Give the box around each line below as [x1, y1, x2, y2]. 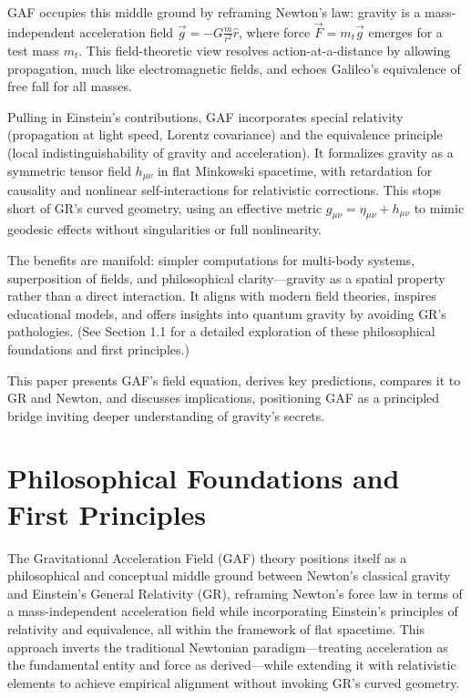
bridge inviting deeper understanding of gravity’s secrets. [7, 405, 325, 425]
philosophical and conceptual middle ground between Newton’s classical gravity [7, 566, 451, 585]
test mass [7, 40, 59, 59]
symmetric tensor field [7, 160, 131, 180]
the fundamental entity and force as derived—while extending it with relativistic [7, 655, 456, 674]
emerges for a [368, 22, 443, 41]
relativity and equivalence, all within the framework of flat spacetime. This [7, 619, 425, 638]
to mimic [414, 198, 465, 217]
